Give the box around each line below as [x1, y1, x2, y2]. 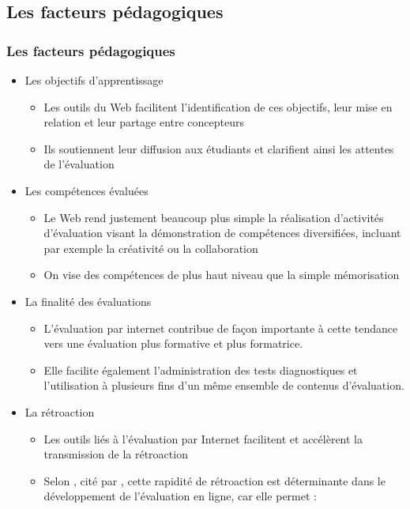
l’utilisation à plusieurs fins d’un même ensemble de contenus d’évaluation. [43, 377, 404, 394]
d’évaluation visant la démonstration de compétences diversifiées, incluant [43, 224, 401, 241]
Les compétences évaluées [24, 182, 149, 198]
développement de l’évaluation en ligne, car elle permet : [43, 488, 317, 504]
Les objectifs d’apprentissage [24, 72, 164, 88]
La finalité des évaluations [24, 292, 152, 309]
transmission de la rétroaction [43, 446, 188, 462]
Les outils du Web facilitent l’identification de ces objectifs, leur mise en [43, 98, 393, 115]
